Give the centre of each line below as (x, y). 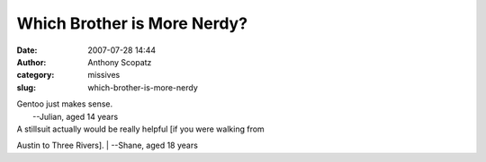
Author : (31, 62)
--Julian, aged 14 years (76, 116)
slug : (26, 87)
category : (36, 75)
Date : (27, 50)
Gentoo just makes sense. (65, 104)
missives (104, 75)
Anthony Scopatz (120, 62)
